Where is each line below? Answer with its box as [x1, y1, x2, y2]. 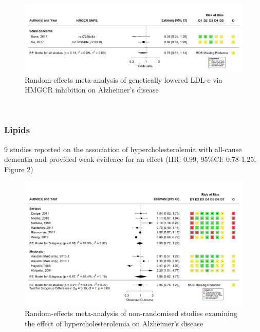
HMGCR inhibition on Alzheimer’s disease [25, 84, 159, 95]
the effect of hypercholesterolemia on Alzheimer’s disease [25, 318, 203, 328]
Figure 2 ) [4, 163, 33, 174]
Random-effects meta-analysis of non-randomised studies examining [25, 308, 237, 319]
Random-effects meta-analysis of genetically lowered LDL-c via [25, 74, 222, 85]
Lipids [4, 123, 30, 136]
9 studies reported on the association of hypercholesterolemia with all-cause [4, 143, 242, 154]
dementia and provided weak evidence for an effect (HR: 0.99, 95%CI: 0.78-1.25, [4, 154, 256, 164]
